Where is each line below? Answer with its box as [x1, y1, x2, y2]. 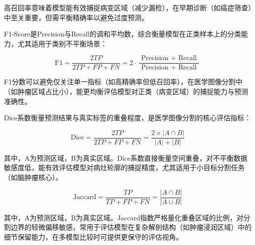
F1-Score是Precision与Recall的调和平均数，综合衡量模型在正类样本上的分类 [4, 29, 241, 39]
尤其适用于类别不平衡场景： [17, 38, 107, 48]
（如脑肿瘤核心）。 [4, 172, 62, 182]
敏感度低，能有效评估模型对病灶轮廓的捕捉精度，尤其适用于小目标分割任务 [4, 162, 245, 173]
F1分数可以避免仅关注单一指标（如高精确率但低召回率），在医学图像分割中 [4, 76, 243, 87]
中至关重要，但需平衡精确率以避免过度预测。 [4, 12, 148, 22]
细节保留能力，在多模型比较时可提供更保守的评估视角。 [4, 231, 183, 242]
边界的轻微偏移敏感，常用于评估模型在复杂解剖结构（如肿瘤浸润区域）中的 [10, 222, 252, 232]
